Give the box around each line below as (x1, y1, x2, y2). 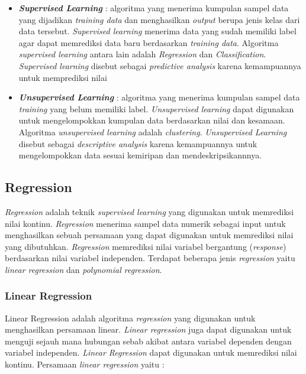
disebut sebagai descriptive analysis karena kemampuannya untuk (18, 137, 257, 149)
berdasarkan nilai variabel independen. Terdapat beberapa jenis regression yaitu (5, 252, 295, 264)
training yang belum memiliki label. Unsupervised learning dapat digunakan (18, 102, 294, 115)
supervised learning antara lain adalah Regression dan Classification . (18, 48, 266, 60)
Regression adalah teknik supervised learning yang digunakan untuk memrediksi (5, 205, 294, 217)
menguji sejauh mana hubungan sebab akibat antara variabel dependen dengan (5, 334, 292, 347)
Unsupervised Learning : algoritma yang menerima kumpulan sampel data (18, 91, 300, 103)
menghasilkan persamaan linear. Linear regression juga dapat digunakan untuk (5, 323, 292, 336)
